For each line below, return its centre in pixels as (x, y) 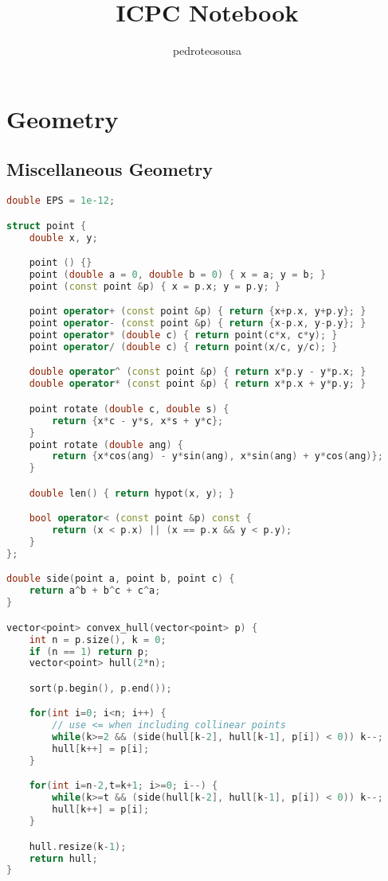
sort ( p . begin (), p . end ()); (100, 688)
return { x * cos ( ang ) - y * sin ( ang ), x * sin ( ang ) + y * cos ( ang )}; (218, 456)
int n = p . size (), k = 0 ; (98, 639)
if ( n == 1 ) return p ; (89, 651)
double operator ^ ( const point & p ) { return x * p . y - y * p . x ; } (198, 372)
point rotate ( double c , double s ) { (129, 409)
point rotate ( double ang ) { (106, 444)
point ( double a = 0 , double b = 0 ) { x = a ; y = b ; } (178, 274)
